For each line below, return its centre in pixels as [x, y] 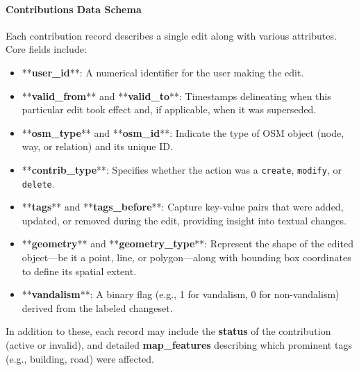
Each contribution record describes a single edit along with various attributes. [171, 35]
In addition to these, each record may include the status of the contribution [168, 331]
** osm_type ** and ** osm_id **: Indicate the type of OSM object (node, [183, 132]
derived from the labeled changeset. [97, 307]
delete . [38, 183]
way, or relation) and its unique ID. [97, 146]
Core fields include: [46, 49]
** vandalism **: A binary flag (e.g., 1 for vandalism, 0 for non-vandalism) [181, 294]
